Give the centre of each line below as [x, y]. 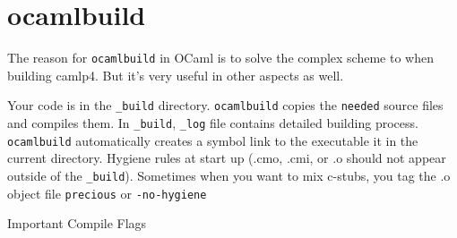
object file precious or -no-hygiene [107, 193]
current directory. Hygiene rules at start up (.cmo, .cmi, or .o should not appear [227, 158]
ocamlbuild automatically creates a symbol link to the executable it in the [213, 140]
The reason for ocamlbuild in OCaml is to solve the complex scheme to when [220, 58]
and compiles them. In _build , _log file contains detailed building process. [213, 123]
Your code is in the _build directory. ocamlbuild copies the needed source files [225, 105]
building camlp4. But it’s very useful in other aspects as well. [176, 75]
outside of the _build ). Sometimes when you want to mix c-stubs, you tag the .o [229, 175]
